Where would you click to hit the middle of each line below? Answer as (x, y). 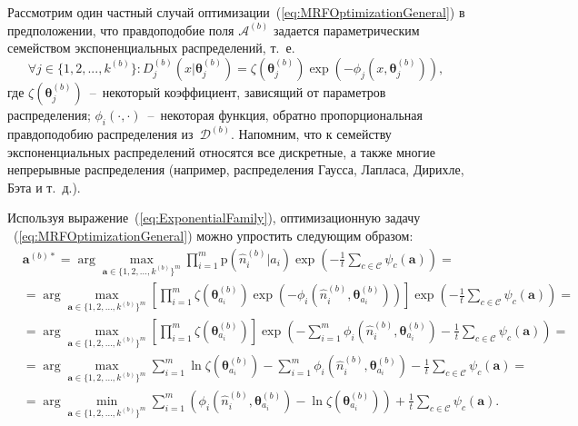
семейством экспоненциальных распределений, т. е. (151, 48)
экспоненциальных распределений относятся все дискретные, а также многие (222, 151)
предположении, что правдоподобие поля (121, 30)
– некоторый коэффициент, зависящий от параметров (238, 91)
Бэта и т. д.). (44, 187)
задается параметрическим (346, 30)
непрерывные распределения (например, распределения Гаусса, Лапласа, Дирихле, (236, 169)
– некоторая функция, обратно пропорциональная (285, 114)
